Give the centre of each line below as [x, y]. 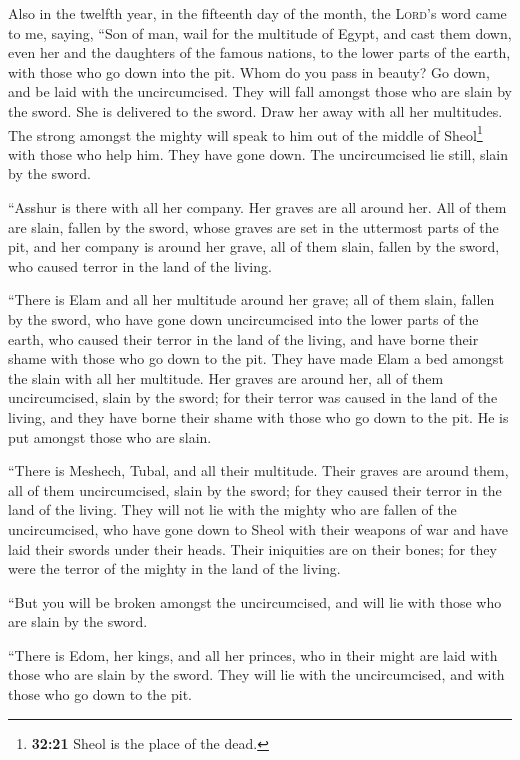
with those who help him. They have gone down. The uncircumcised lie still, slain [258, 153]
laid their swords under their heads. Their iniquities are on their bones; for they [252, 548]
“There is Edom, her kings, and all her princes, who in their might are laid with [253, 654]
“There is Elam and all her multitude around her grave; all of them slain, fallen [251, 299]
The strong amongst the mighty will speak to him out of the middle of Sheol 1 [245, 133]
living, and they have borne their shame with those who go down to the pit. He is [258, 416]
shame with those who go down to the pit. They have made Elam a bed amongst [256, 358]
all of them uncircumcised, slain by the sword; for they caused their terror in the [255, 489]
